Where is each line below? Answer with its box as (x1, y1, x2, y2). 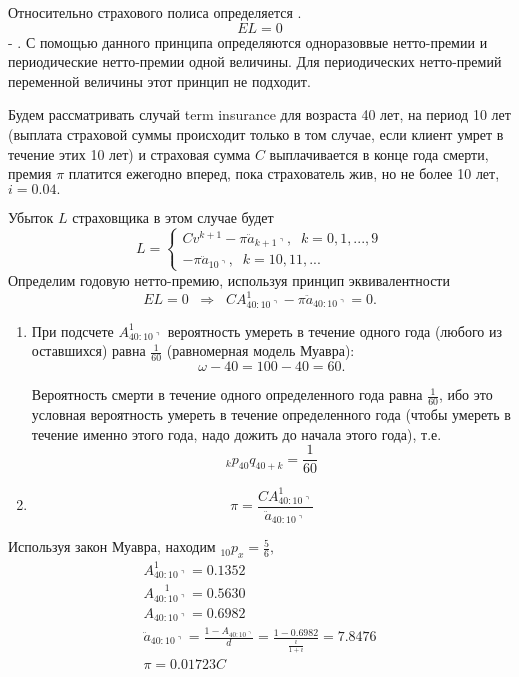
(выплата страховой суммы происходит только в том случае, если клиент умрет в (8, 123, 504, 144)
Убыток (8, 206, 54, 227)
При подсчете (31, 320, 114, 341)
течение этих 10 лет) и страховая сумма (8, 143, 251, 164)
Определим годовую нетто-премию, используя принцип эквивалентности (8, 269, 450, 290)
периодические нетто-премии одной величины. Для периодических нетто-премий (8, 51, 502, 72)
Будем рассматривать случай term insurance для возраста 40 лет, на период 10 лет (8, 104, 511, 125)
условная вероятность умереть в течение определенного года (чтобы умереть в (31, 403, 511, 424)
